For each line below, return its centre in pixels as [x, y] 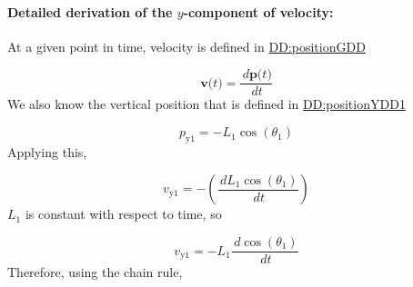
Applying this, [47, 151]
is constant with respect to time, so [123, 214]
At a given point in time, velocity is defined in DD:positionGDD [186, 46]
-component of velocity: [258, 11]
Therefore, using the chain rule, [95, 272]
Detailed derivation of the [90, 11]
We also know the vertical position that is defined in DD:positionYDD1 [206, 104]
